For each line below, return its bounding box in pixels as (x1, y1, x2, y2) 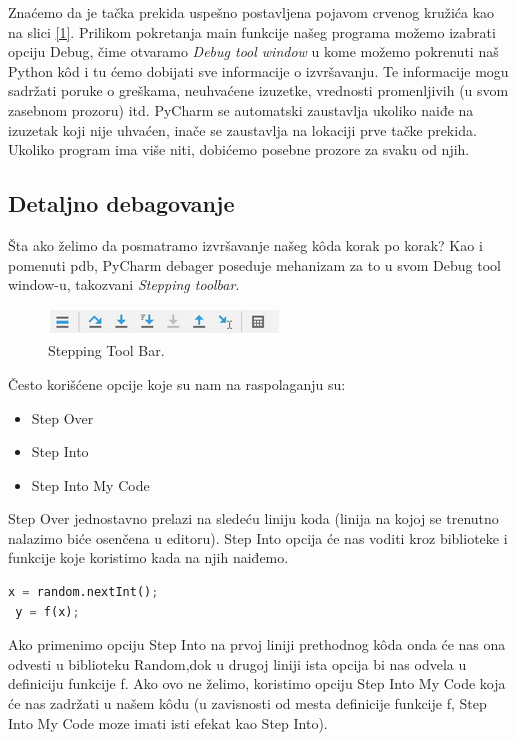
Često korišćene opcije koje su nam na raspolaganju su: (8, 373, 346, 394)
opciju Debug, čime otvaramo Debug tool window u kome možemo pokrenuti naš (8, 41, 499, 62)
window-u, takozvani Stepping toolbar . (8, 274, 240, 295)
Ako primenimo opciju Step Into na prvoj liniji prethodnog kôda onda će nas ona (8, 634, 506, 655)
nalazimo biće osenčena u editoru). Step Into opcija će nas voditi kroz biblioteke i (8, 527, 508, 548)
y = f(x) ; (15, 604, 80, 619)
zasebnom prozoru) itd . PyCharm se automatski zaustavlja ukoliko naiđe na (8, 99, 474, 120)
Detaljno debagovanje (8, 188, 235, 219)
